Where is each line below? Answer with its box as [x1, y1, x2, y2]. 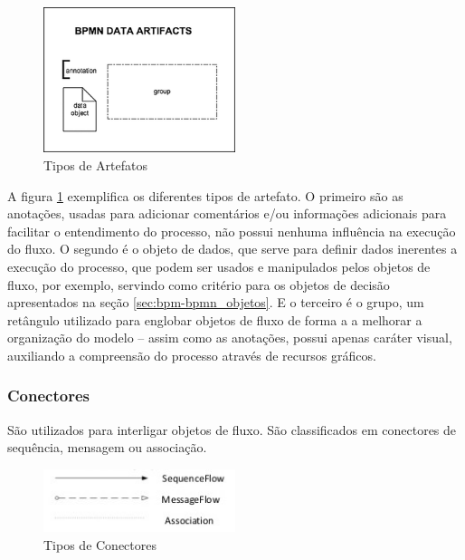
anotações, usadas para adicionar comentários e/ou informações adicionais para [7, 204, 447, 223]
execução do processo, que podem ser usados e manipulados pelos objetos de [7, 256, 431, 275]
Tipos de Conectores [43, 535, 157, 554]
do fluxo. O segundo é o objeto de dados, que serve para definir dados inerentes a [7, 239, 458, 258]
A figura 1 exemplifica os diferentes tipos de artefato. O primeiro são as [7, 186, 403, 205]
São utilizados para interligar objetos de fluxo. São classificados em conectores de [7, 420, 457, 439]
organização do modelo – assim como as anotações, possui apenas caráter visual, [7, 328, 452, 347]
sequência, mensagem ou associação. [7, 438, 207, 457]
